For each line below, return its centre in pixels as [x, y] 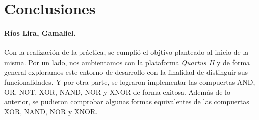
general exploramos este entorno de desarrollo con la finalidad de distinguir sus [126, 72]
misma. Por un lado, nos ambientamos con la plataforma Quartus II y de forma [127, 62]
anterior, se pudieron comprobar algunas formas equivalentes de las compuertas [127, 102]
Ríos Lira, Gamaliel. [40, 33]
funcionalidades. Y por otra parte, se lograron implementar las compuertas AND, [130, 81]
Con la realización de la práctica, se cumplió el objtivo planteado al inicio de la [126, 52]
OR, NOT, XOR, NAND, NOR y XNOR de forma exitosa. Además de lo [117, 92]
